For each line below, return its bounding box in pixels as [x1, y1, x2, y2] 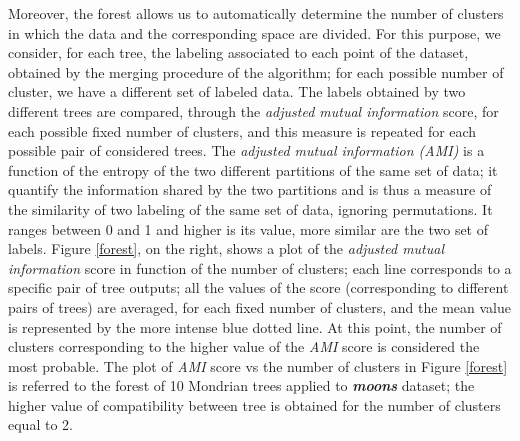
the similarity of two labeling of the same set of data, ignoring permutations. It [8, 198, 493, 219]
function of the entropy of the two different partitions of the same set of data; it [8, 159, 498, 180]
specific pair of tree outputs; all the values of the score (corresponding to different [8, 277, 509, 298]
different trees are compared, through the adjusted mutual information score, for [8, 100, 499, 121]
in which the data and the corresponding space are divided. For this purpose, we [8, 22, 501, 43]
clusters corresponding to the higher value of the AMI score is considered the [8, 336, 480, 357]
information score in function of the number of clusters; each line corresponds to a [8, 257, 512, 278]
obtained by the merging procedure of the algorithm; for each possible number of [8, 61, 504, 82]
